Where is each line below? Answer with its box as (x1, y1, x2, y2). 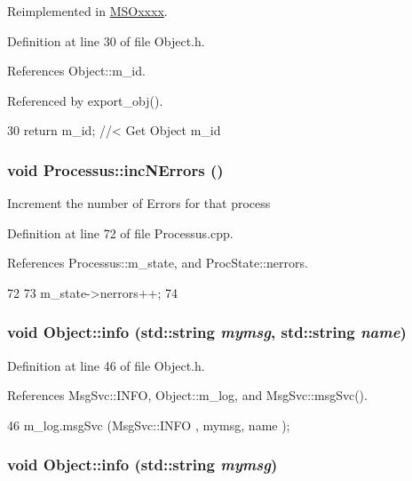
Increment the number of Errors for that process (7, 194, 271, 212)
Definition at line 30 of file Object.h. (7, 31, 205, 50)
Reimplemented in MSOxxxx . (7, 2, 168, 20)
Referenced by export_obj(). (7, 91, 163, 109)
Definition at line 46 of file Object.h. (7, 356, 205, 374)
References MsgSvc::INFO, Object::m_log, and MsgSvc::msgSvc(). (7, 386, 368, 405)
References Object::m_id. (7, 61, 146, 80)
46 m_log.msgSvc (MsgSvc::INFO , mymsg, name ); (7, 415, 290, 434)
